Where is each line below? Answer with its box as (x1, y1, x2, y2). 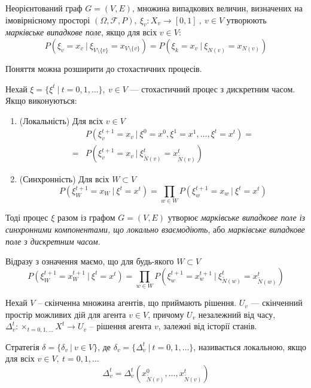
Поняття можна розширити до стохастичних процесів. (5, 62, 202, 74)
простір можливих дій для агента (5, 308, 126, 320)
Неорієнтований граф (5, 2, 83, 14)
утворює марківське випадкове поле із (167, 211, 306, 224)
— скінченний (251, 296, 303, 309)
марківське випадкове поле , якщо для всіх (5, 26, 157, 38)
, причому (148, 308, 184, 320)
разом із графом (57, 211, 115, 224)
